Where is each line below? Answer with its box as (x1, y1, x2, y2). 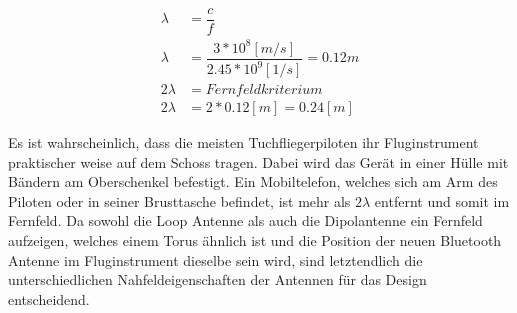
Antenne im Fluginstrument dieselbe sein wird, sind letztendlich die (8, 249, 423, 270)
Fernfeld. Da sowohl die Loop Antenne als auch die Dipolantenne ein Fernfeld (8, 210, 483, 231)
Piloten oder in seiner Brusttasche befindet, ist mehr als (8, 190, 351, 211)
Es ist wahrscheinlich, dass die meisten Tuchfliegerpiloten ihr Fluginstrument (8, 132, 479, 153)
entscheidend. (8, 288, 90, 309)
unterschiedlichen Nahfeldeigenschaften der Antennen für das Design (8, 269, 427, 290)
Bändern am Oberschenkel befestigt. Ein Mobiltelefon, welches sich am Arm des (8, 171, 498, 192)
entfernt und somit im (374, 190, 510, 211)
